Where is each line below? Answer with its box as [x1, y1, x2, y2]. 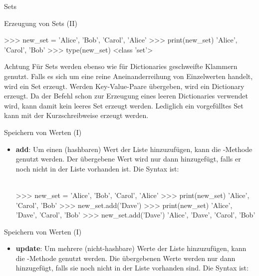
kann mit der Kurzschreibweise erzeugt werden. [4, 110, 149, 120]
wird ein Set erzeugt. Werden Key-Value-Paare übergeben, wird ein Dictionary [4, 80, 245, 91]
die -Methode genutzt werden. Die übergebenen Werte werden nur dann [15, 252, 236, 263]
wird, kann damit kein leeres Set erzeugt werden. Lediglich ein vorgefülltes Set [4, 100, 244, 110]
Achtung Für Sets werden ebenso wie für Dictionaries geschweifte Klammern [4, 61, 238, 71]
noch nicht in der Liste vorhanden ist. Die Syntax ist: [15, 163, 179, 173]
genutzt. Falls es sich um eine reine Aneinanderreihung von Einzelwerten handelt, [4, 70, 253, 81]
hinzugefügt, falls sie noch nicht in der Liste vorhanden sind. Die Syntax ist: [15, 262, 249, 273]
